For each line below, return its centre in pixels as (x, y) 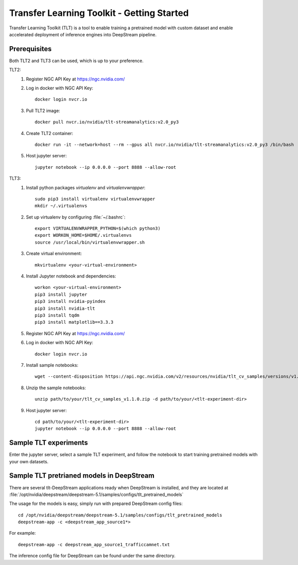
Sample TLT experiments (48, 443)
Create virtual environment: (54, 254)
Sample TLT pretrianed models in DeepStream (82, 476)
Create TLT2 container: (50, 133)
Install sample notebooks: (52, 365)
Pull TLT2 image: (43, 110)
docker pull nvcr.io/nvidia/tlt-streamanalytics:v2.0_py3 (107, 122)
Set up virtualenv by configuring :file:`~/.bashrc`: (76, 217)
